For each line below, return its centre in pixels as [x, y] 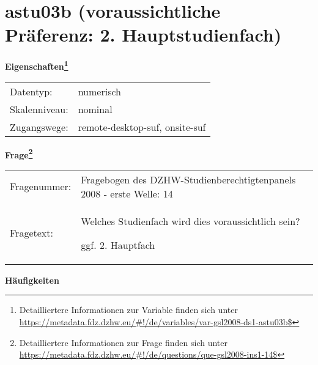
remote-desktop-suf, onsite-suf [142, 127]
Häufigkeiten [32, 280]
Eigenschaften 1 [37, 65]
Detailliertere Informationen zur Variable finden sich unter [128, 310]
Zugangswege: [39, 127]
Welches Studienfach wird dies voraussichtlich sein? [190, 221]
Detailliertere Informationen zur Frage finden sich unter [124, 342]
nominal [95, 109]
